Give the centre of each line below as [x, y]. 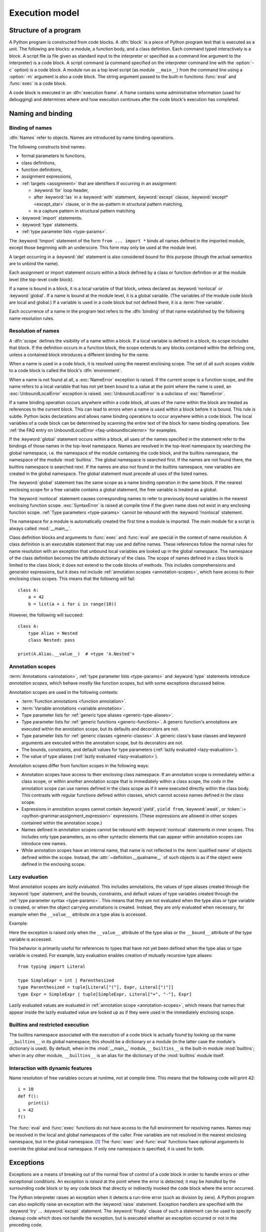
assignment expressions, [47, 176]
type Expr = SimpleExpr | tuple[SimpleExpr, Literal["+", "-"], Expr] [105, 994]
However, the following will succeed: [46, 615]
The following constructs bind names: [47, 147]
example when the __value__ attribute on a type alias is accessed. [78, 914]
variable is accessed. [31, 939]
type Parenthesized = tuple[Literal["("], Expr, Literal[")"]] [96, 987]
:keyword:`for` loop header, [61, 190]
